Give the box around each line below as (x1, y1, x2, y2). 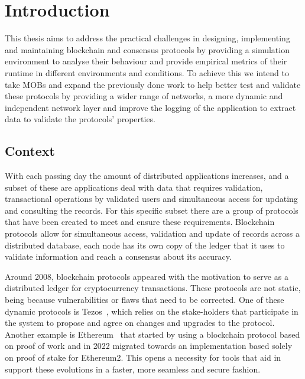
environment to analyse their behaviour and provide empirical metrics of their (5, 55, 287, 67)
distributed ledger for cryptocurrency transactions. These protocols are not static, (5, 282, 301, 294)
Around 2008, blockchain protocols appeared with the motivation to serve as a (5, 270, 288, 282)
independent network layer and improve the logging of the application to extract (5, 101, 296, 113)
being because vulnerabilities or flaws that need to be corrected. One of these (5, 293, 284, 306)
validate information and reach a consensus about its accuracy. (5, 250, 232, 263)
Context (5, 142, 55, 160)
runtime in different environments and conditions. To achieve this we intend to (5, 66, 290, 79)
